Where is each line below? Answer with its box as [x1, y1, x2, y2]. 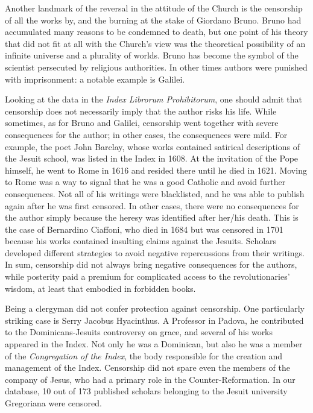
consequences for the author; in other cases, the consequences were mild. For [5, 128, 288, 140]
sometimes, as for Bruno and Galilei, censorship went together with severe [5, 116, 279, 129]
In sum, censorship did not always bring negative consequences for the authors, [5, 258, 297, 271]
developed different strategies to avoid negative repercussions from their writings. [5, 246, 305, 259]
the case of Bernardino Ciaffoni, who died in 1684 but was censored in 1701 [5, 222, 283, 235]
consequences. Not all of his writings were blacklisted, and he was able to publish [5, 187, 305, 200]
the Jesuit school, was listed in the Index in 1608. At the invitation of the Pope [5, 152, 299, 165]
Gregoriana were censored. [5, 397, 102, 409]
